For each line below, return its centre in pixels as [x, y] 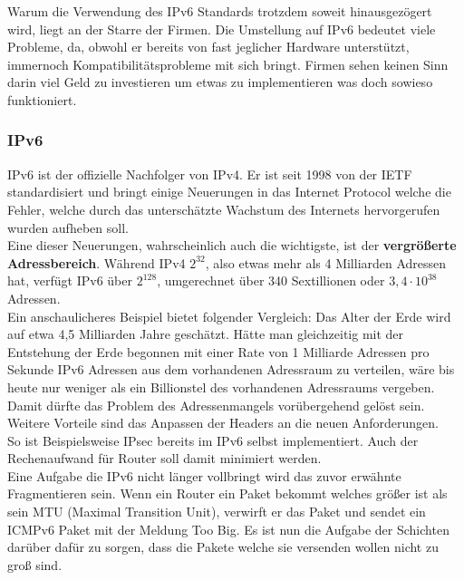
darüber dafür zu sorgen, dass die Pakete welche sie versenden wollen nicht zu [223, 547]
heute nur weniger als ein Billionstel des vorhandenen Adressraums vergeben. [221, 387]
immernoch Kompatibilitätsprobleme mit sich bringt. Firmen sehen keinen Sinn [228, 64]
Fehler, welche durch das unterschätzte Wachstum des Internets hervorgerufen [224, 209]
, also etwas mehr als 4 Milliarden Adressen [326, 262]
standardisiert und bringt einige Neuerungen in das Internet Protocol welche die [229, 192]
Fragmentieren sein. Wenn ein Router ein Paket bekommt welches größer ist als [227, 493]
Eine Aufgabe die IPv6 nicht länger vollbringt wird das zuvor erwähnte [204, 475]
